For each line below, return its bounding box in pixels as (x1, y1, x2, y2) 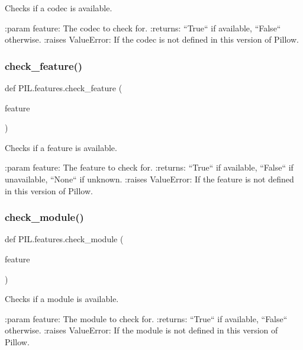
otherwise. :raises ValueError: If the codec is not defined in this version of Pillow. (5, 33, 299, 46)
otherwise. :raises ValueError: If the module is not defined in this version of (5, 324, 278, 336)
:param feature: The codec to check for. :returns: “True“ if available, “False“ (5, 21, 281, 34)
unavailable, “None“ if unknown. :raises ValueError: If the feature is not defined (5, 172, 294, 185)
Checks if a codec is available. (5, 2, 112, 14)
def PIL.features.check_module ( (5, 233, 124, 245)
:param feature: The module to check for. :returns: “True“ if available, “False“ (5, 312, 288, 325)
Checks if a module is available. (5, 293, 119, 305)
